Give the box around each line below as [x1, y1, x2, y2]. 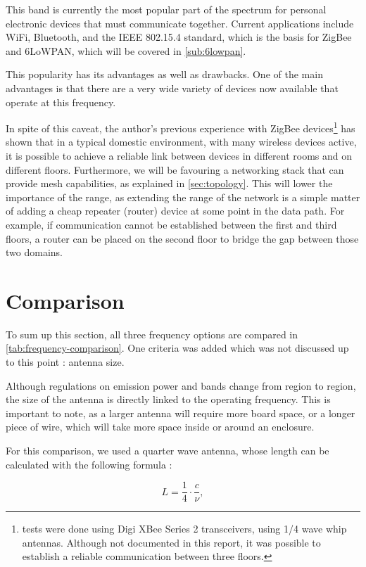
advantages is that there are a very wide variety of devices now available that [6, 80, 339, 95]
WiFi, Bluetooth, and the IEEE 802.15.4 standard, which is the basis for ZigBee [6, 30, 352, 44]
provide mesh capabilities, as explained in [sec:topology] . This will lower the [6, 176, 333, 191]
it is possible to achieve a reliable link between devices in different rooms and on [6, 148, 353, 163]
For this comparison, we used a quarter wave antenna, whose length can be [6, 443, 329, 458]
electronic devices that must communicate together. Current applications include [6, 15, 354, 30]
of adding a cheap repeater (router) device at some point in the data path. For [6, 203, 345, 218]
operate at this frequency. [6, 94, 116, 109]
